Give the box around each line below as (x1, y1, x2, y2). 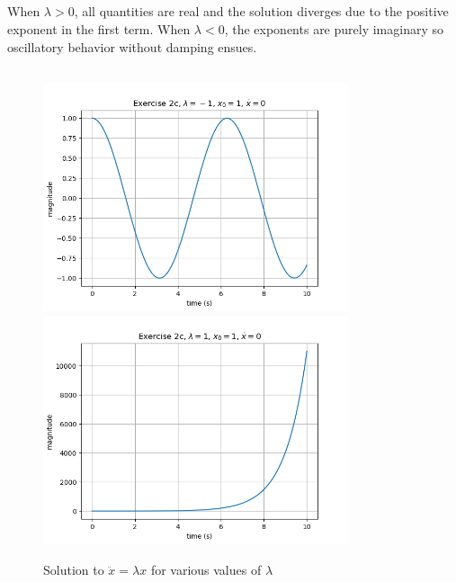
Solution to (43, 560, 104, 578)
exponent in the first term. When (7, 19, 191, 38)
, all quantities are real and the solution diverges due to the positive (74, 2, 449, 21)
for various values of (150, 560, 262, 578)
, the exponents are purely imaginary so (224, 19, 444, 38)
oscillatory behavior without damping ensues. (7, 37, 257, 56)
